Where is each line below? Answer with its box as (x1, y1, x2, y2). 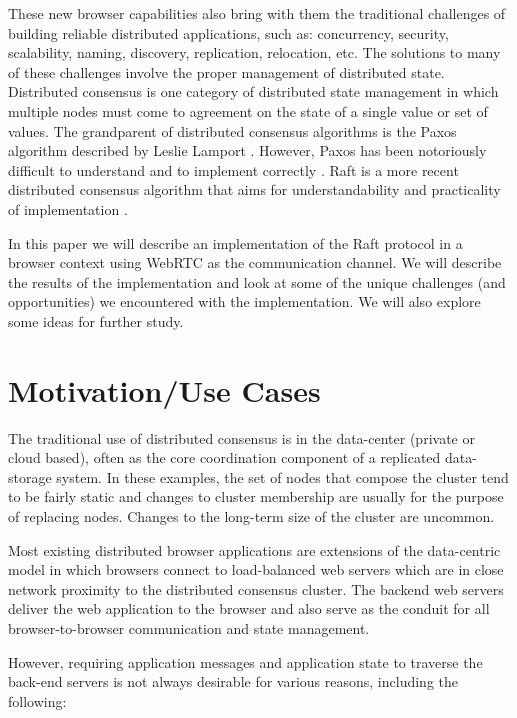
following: (8, 690, 67, 711)
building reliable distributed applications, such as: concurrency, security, (8, 22, 449, 43)
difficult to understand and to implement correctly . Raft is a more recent (8, 159, 459, 180)
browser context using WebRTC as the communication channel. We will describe (8, 252, 502, 273)
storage (8, 466, 52, 487)
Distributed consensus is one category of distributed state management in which (8, 81, 499, 102)
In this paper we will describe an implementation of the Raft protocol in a (8, 232, 463, 253)
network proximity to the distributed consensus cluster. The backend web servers (8, 578, 504, 599)
